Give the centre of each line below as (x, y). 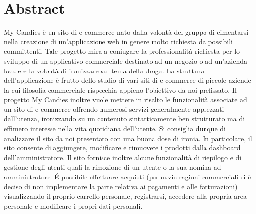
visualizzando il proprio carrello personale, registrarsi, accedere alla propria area (126, 196)
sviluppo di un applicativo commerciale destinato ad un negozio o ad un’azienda (126, 60)
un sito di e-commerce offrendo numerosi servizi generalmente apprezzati (114, 109)
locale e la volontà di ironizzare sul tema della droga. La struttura (104, 70)
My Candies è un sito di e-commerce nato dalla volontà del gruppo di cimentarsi (126, 32)
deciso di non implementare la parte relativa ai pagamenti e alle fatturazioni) (121, 186)
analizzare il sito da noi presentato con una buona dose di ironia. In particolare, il (128, 138)
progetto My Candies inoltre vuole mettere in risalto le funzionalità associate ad (126, 99)
